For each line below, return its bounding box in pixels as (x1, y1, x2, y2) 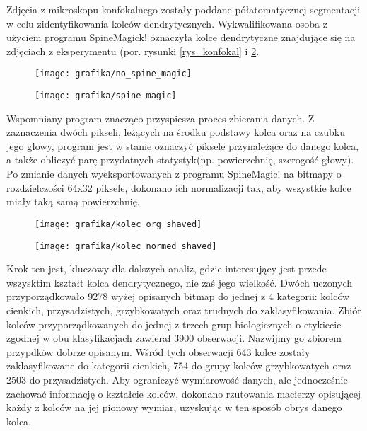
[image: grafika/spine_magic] (35, 91, 177, 101)
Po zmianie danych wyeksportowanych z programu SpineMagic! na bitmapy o (6, 166, 342, 181)
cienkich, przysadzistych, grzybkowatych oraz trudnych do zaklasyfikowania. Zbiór (6, 302, 361, 317)
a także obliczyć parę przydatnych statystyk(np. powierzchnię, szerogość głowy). (6, 152, 354, 167)
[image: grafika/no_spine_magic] (35, 69, 192, 79)
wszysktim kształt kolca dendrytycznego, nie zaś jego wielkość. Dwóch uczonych (6, 275, 353, 289)
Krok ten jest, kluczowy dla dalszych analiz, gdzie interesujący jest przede (6, 261, 327, 276)
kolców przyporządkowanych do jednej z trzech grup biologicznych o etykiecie (6, 316, 342, 331)
